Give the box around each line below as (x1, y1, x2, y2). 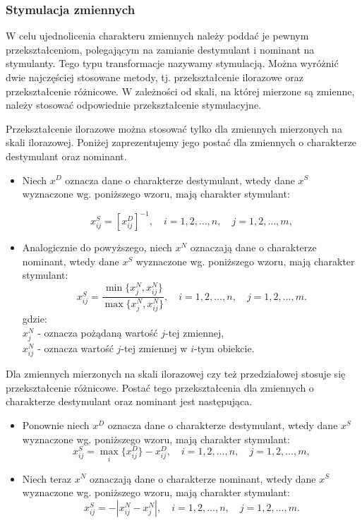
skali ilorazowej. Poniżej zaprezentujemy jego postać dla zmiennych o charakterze (6, 135, 357, 150)
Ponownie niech (22, 418, 90, 433)
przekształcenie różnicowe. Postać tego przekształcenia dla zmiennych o (6, 380, 314, 395)
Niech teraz (22, 471, 72, 486)
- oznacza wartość (37, 341, 114, 356)
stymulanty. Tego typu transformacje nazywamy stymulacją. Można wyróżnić (6, 56, 339, 71)
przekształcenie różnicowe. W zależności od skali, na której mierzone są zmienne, (6, 83, 355, 98)
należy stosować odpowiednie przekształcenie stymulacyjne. (6, 97, 262, 112)
